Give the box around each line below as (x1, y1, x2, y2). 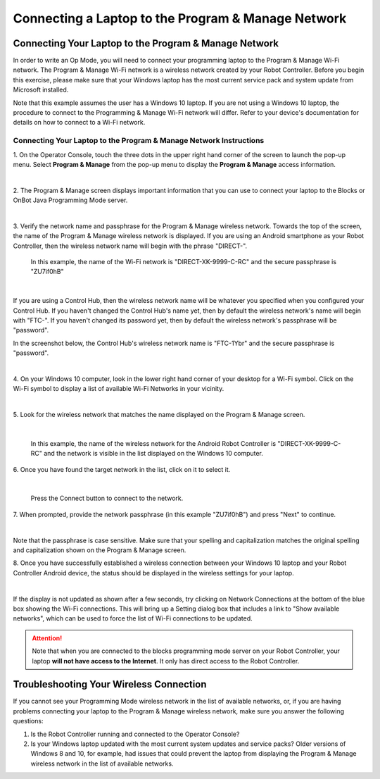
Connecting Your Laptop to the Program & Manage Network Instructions (13, 136, 265, 146)
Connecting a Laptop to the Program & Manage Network (13, 11, 347, 26)
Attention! (32, 634, 63, 642)
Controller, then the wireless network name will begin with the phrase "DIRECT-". (13, 242, 248, 250)
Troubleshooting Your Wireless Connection (13, 678, 207, 690)
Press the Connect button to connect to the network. (30, 494, 184, 503)
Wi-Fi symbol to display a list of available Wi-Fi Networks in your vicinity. (13, 385, 224, 393)
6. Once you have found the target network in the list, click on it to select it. (13, 465, 231, 473)
